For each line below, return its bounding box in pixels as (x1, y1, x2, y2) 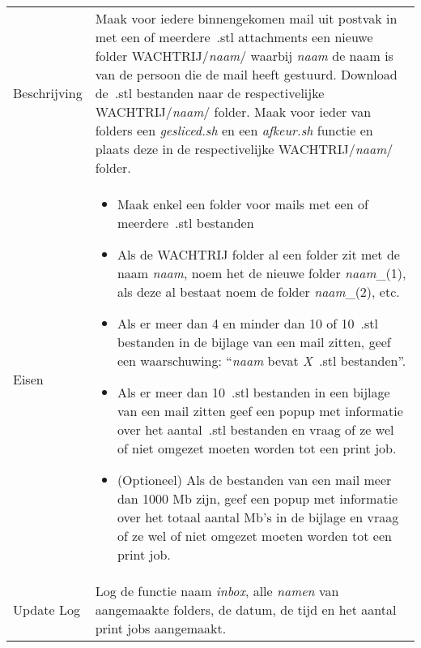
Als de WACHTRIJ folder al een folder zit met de (117, 245, 400, 264)
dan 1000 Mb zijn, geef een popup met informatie (117, 489, 398, 508)
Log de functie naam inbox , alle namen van (95, 581, 339, 600)
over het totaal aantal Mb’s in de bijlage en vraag (117, 508, 399, 526)
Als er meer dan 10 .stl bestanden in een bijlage (117, 383, 390, 401)
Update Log (13, 600, 80, 619)
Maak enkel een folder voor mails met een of (117, 195, 368, 213)
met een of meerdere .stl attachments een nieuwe (95, 28, 373, 46)
